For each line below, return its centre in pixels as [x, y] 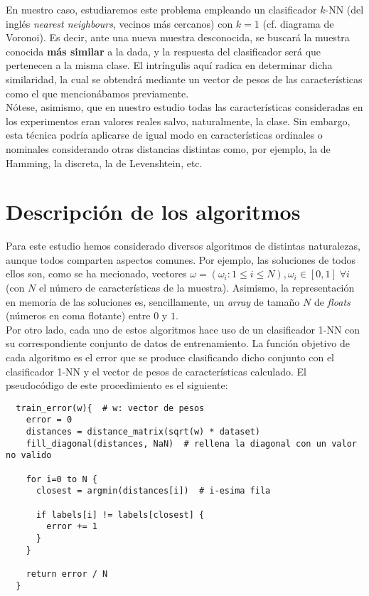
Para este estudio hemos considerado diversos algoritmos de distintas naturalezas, [183, 246]
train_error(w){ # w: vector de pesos [110, 408]
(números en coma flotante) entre [78, 315]
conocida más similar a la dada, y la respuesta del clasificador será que [164, 51]
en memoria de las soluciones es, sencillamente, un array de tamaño [153, 301]
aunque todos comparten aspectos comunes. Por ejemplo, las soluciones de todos [181, 259]
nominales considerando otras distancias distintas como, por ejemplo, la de [168, 148]
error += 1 [72, 527]
